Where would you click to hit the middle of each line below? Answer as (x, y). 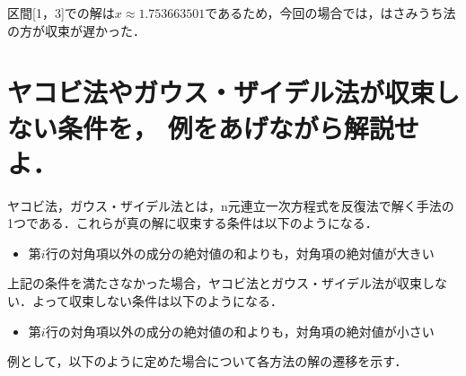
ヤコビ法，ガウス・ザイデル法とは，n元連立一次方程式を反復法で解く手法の (231, 205)
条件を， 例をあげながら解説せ (238, 127)
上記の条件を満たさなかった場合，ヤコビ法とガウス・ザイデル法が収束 (215, 283)
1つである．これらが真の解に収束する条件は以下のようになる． (193, 223)
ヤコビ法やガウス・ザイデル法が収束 (221, 92)
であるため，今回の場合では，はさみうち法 (330, 13)
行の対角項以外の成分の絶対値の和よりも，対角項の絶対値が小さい (240, 331)
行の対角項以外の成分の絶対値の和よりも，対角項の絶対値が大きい (240, 253)
